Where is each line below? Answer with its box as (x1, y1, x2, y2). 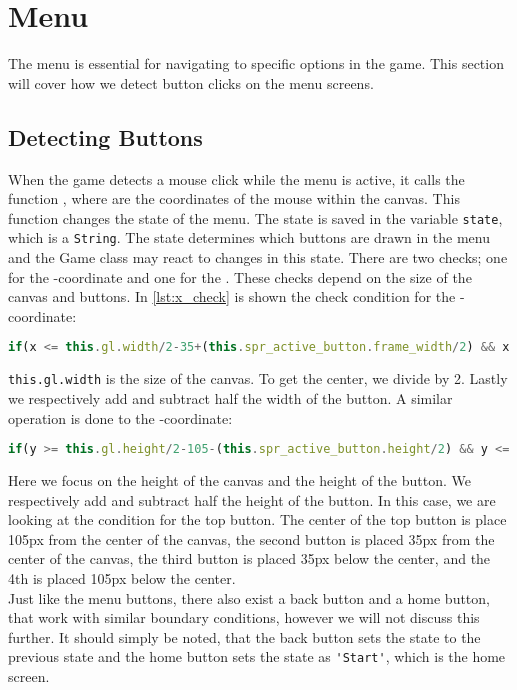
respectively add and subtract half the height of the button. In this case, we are (8, 489, 496, 510)
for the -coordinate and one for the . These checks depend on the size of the (8, 266, 472, 287)
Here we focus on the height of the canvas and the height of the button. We (8, 469, 471, 490)
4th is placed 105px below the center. (8, 567, 236, 588)
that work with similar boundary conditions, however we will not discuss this (8, 607, 480, 628)
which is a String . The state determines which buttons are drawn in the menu (8, 227, 491, 248)
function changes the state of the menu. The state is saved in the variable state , (8, 207, 503, 228)
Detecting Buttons (8, 121, 203, 152)
